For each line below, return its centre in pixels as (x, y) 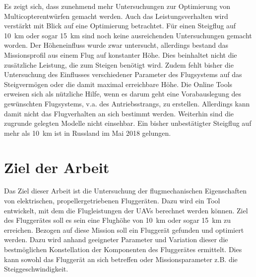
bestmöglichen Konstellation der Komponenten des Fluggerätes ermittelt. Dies (123, 249)
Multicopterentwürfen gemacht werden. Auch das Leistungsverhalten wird (116, 16)
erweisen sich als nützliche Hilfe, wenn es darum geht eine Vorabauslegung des (123, 94)
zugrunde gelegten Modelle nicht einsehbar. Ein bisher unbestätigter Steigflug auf (128, 123)
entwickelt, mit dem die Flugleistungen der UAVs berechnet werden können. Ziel (126, 210)
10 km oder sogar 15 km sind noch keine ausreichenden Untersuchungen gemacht (128, 35)
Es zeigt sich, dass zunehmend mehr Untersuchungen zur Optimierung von (117, 6)
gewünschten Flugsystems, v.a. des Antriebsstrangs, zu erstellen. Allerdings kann (127, 103)
